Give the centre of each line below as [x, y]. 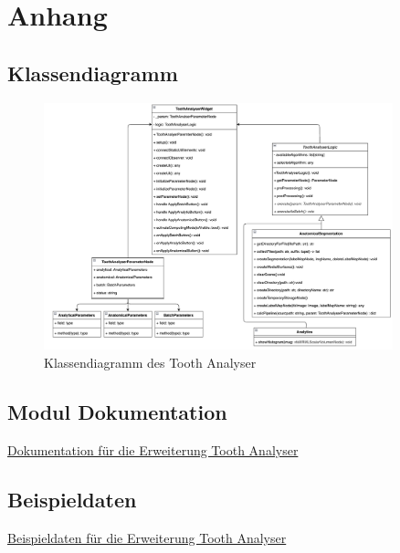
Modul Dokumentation [117, 412]
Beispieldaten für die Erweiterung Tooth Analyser [147, 537]
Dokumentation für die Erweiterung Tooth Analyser [153, 449]
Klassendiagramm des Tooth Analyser [150, 363]
